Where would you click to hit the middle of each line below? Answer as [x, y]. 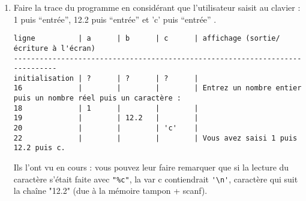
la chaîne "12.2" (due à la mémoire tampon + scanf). [110, 191]
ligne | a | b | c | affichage [127, 39]
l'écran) [78, 48]
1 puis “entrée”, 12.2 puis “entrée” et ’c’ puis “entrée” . [115, 19]
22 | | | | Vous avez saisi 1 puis [155, 138]
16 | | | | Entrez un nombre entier [157, 88]
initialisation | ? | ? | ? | [106, 78]
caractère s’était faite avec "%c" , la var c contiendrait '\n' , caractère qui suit [156, 179]
